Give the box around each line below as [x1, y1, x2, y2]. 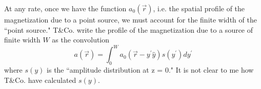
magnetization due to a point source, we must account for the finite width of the [4, 14, 257, 25]
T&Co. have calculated [4, 74, 76, 85]
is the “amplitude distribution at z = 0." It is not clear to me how [47, 64, 254, 75]
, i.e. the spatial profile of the [153, 3, 245, 13]
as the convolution [52, 34, 110, 45]
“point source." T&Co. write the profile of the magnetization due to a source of [4, 24, 253, 35]
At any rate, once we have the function [4, 3, 127, 13]
